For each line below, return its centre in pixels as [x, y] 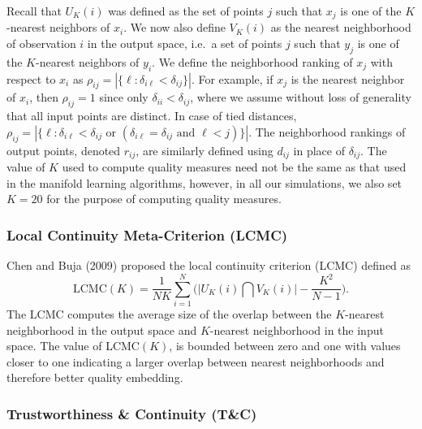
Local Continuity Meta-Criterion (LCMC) [147, 234]
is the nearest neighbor [348, 78]
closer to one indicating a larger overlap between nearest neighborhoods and [196, 361]
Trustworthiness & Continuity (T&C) [132, 413]
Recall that [34, 11]
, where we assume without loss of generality [301, 97]
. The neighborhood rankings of [327, 131]
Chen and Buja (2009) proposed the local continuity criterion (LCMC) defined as [209, 265]
